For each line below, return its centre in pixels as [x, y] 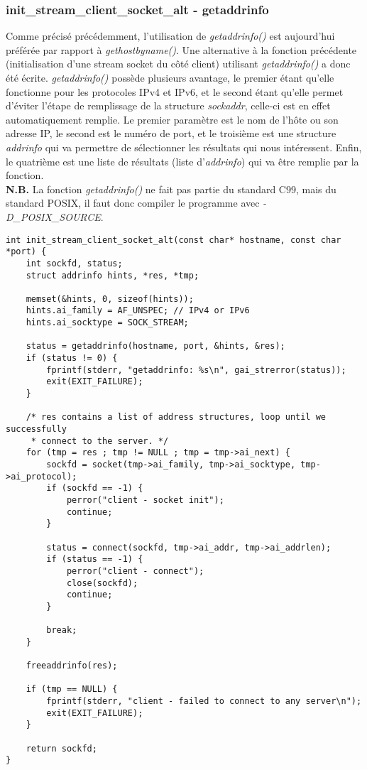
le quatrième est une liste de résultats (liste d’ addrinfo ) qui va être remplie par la [182, 161]
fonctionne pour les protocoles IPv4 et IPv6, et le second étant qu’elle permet [175, 91]
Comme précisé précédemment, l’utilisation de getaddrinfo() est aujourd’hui [170, 36]
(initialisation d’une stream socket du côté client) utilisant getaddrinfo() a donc [178, 64]
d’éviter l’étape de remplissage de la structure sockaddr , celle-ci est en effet [168, 105]
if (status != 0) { [72, 358]
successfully [36, 429]
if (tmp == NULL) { [72, 689]
